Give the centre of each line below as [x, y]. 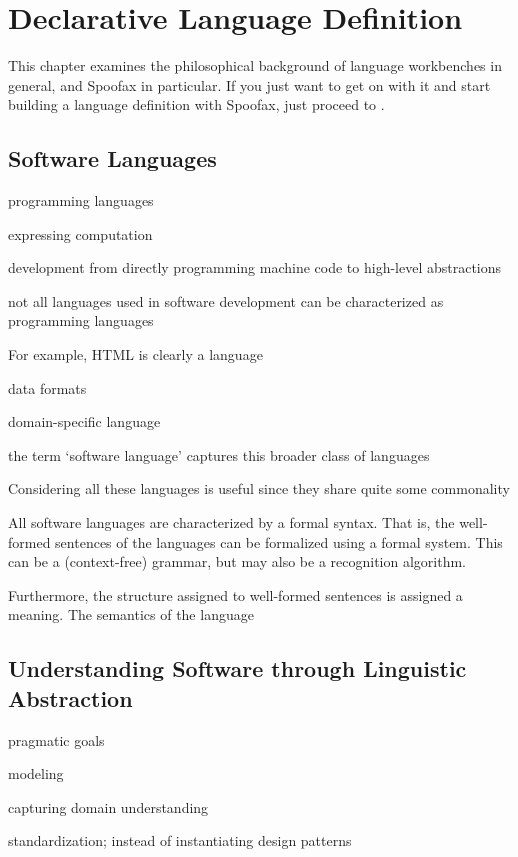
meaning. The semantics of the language [131, 614]
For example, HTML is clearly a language [135, 354]
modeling [36, 773]
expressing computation [80, 233]
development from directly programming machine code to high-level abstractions [255, 267]
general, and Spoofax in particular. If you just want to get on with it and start [249, 84]
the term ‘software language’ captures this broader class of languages [219, 454]
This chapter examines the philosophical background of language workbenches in [255, 65]
